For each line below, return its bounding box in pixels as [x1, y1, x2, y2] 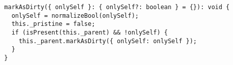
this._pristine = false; [11, 20, 95, 28]
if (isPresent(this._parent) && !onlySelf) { [11, 28, 168, 36]
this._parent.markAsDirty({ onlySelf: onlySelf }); [18, 37, 197, 45]
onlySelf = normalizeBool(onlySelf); [11, 12, 139, 19]
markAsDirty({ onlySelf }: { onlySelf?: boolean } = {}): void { [4, 4, 230, 11]
